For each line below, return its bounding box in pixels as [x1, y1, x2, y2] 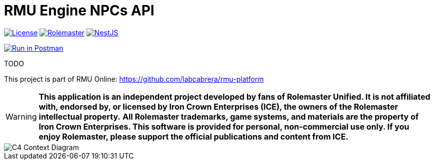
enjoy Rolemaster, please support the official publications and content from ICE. [38, 131, 349, 142]
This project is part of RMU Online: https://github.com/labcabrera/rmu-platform [4, 74, 264, 83]
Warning [5, 111, 37, 122]
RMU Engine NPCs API [4, 2, 155, 19]
